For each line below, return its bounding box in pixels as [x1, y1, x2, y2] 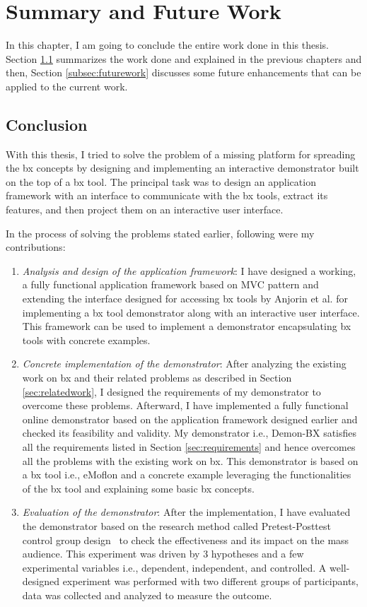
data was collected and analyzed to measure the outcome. [22, 587, 272, 602]
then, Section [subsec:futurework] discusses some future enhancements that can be [6, 65, 361, 80]
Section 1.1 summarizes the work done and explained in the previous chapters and [6, 51, 362, 66]
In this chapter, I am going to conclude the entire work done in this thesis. [6, 37, 329, 52]
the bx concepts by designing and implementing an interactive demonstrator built [6, 160, 359, 175]
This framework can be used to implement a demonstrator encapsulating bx [22, 319, 351, 334]
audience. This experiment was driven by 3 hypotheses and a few [22, 546, 304, 561]
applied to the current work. [6, 78, 128, 93]
